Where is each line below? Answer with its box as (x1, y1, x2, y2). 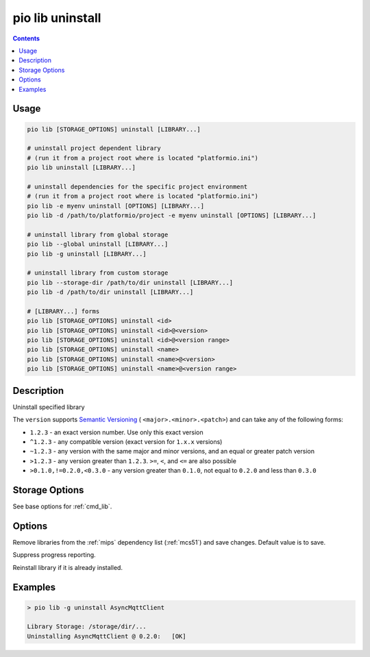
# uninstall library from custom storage (27, 269, 169, 277)
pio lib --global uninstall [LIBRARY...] (27, 240, 169, 248)
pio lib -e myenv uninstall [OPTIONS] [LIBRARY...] (27, 202, 205, 210)
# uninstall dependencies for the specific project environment (27, 182, 248, 190)
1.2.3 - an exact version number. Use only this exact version (29, 428, 203, 436)
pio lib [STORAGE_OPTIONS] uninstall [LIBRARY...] (27, 125, 201, 133)
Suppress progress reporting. (12, 551, 96, 559)
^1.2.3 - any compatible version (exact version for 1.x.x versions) (29, 437, 223, 445)
